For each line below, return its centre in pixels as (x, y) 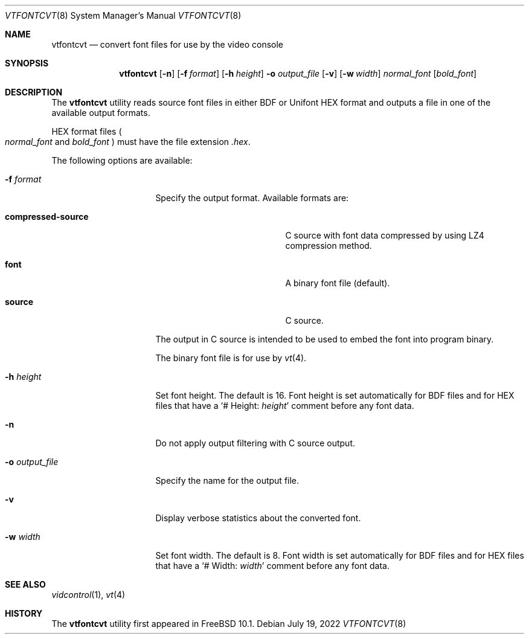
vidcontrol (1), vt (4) (88, 595)
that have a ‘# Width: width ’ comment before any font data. (272, 566)
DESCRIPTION (34, 92)
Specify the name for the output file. (227, 480)
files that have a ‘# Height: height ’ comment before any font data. (285, 406)
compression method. (329, 246)
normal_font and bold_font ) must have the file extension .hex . (128, 142)
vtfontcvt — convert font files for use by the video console (167, 44)
